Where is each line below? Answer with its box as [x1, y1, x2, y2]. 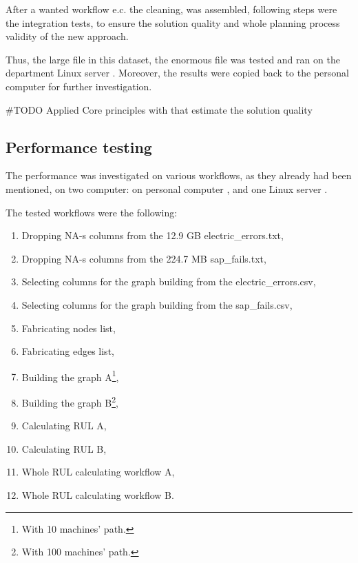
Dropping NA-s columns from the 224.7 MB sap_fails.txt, [21, 251, 266, 265]
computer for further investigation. [6, 79, 152, 93]
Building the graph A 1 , [21, 367, 119, 384]
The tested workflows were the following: [6, 205, 178, 219]
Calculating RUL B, [21, 441, 107, 455]
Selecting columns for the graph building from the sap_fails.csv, [21, 297, 293, 311]
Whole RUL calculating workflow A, [21, 464, 175, 479]
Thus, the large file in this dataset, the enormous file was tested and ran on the [6, 52, 340, 66]
